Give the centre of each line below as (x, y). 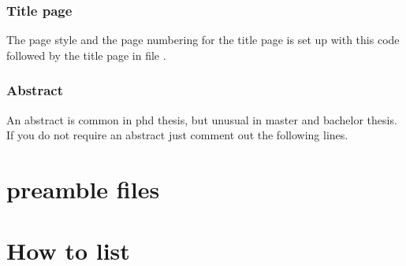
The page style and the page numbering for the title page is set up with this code (203, 40)
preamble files (83, 189)
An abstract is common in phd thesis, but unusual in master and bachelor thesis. (202, 119)
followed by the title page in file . (86, 55)
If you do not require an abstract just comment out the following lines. (177, 135)
